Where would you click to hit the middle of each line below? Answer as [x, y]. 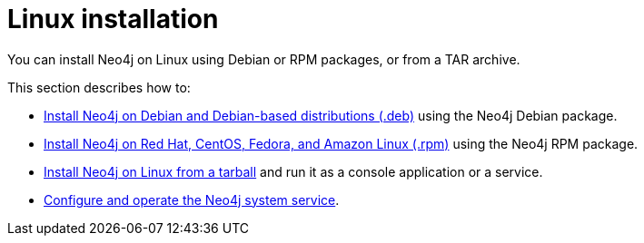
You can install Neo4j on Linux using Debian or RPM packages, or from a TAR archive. [264, 59]
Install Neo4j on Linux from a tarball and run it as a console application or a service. [293, 171]
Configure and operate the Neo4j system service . [192, 199]
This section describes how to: [99, 87]
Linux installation [113, 19]
